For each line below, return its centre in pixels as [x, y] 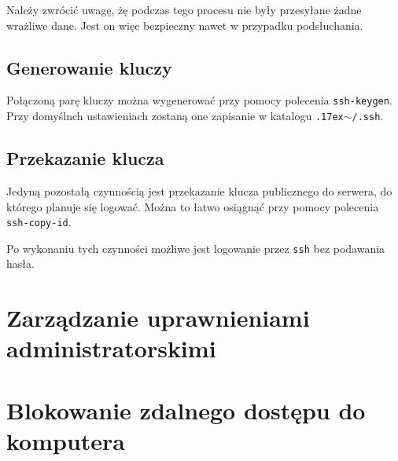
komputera [66, 440]
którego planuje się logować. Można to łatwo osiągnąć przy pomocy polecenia [193, 206]
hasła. [20, 263]
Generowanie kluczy [89, 67]
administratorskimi [111, 348]
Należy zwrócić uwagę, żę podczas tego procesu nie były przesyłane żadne [184, 9]
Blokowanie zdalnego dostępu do [186, 410]
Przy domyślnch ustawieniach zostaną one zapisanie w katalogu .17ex [175, 116]
